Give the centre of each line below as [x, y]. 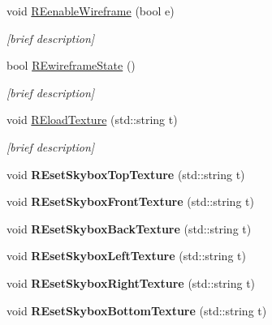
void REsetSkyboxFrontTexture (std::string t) [130, 201]
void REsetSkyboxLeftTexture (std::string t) [126, 256]
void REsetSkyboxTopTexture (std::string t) [126, 174]
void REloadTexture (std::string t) [92, 120]
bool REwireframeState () [71, 65]
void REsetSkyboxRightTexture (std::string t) [131, 282]
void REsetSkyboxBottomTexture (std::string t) [137, 310]
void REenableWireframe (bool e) [91, 11]
